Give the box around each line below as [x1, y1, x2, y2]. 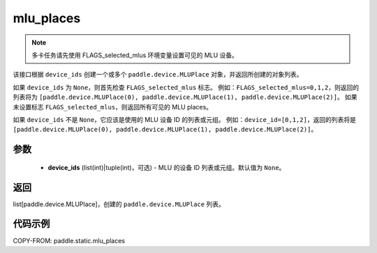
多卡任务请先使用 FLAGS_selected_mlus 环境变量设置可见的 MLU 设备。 [31, 51, 239, 59]
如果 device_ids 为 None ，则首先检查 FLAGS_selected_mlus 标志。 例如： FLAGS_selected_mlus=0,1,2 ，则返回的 [13, 83, 360, 91]
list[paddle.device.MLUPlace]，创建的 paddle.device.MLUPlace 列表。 [13, 199, 225, 208]
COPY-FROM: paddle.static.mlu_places [13, 236, 126, 245]
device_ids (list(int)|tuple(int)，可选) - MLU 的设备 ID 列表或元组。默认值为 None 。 [47, 163, 286, 171]
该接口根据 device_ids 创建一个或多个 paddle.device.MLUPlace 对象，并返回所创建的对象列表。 [13, 70, 303, 79]
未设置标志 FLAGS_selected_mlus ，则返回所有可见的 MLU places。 [13, 102, 213, 111]
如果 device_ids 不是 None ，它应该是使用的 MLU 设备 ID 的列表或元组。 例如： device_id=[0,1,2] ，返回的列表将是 [13, 115, 356, 123]
